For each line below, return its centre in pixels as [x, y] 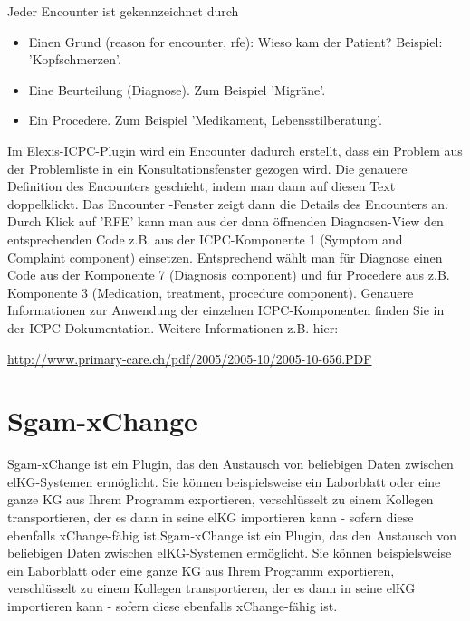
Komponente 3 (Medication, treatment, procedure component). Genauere [211, 292]
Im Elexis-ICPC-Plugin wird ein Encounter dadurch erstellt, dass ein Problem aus [235, 150]
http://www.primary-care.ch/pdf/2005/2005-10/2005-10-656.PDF [190, 358]
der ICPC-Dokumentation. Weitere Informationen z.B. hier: [173, 327]
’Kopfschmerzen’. [75, 59]
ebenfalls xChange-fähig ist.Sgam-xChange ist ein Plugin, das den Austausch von [232, 535]
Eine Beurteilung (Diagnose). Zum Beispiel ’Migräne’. [177, 89]
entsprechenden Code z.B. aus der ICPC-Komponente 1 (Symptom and [205, 239]
